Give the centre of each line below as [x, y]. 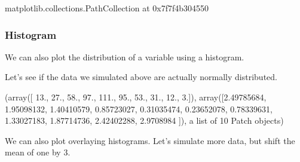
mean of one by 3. [38, 152]
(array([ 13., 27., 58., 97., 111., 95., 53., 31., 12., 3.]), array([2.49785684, [136, 97]
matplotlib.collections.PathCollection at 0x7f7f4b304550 [107, 8]
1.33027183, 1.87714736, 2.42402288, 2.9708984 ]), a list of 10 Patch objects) [144, 120]
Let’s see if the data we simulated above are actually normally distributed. [141, 77]
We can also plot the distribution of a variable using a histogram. [125, 56]
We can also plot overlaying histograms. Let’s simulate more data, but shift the [150, 140]
